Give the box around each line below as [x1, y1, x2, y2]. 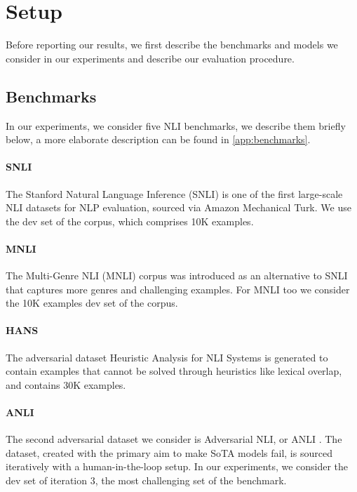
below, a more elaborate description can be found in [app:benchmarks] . [6, 132, 311, 147]
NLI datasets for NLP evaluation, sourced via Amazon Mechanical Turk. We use [6, 200, 351, 215]
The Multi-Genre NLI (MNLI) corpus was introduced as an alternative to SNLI [6, 268, 348, 283]
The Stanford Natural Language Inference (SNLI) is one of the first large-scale [6, 186, 343, 201]
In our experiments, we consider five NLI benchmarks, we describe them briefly [6, 118, 346, 133]
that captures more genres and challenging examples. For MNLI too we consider [6, 281, 350, 296]
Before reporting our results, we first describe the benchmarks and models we [6, 37, 338, 52]
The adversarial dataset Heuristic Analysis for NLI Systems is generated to [6, 350, 328, 364]
